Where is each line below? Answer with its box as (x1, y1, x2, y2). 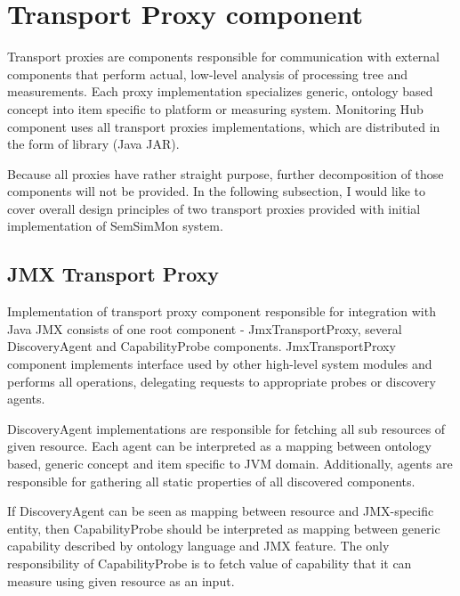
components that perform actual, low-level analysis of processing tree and (7, 64, 408, 83)
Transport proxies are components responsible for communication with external (7, 47, 440, 66)
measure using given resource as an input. (7, 571, 235, 590)
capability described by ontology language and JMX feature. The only (7, 536, 390, 555)
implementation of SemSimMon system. (7, 216, 223, 235)
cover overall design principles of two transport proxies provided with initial (7, 199, 421, 217)
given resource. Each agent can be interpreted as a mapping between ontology (7, 437, 432, 455)
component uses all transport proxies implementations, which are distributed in (7, 117, 440, 135)
